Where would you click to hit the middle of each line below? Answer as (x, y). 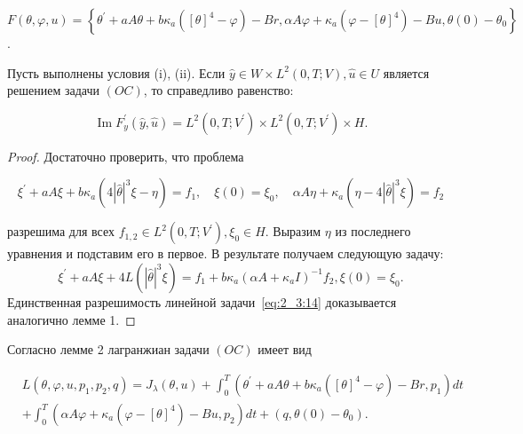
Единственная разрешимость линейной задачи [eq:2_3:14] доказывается (202, 301)
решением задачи (53, 90)
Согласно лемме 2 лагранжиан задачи (108, 349)
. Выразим (293, 231)
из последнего (373, 231)
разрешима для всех (61, 231)
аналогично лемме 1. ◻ (71, 319)
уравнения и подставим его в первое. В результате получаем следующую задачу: (226, 253)
